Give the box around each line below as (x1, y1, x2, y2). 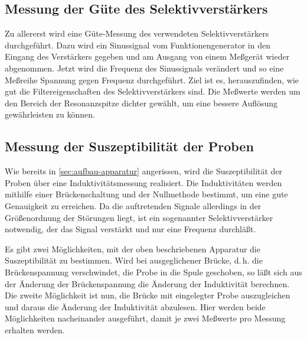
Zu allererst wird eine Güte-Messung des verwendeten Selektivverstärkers (5, 27, 269, 40)
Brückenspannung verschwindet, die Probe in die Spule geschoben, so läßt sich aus (5, 265, 302, 278)
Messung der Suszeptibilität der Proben (5, 137, 254, 155)
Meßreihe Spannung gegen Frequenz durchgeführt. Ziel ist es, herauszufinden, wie (5, 73, 299, 86)
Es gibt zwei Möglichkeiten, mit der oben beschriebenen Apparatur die (5, 242, 260, 255)
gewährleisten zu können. (5, 108, 95, 121)
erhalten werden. (5, 323, 65, 336)
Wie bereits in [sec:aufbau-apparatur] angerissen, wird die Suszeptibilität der (5, 165, 283, 177)
